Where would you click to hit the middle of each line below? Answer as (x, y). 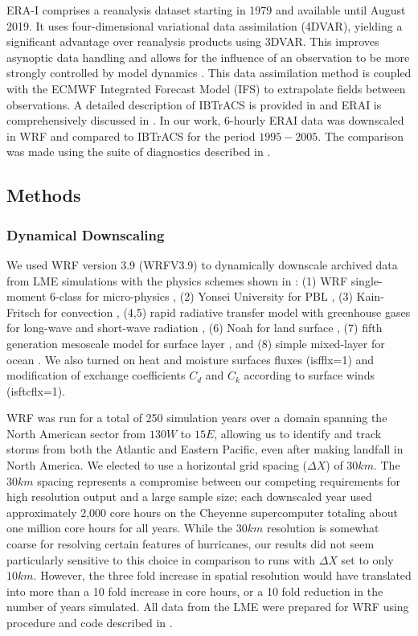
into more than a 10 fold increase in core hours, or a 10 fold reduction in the (195, 591)
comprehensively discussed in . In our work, (114, 120)
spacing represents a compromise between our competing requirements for (219, 480)
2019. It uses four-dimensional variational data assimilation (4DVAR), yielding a (205, 25)
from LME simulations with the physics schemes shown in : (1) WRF (177, 280)
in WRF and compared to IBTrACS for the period (131, 135)
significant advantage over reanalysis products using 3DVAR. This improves (193, 41)
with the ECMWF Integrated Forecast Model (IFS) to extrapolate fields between (206, 88)
